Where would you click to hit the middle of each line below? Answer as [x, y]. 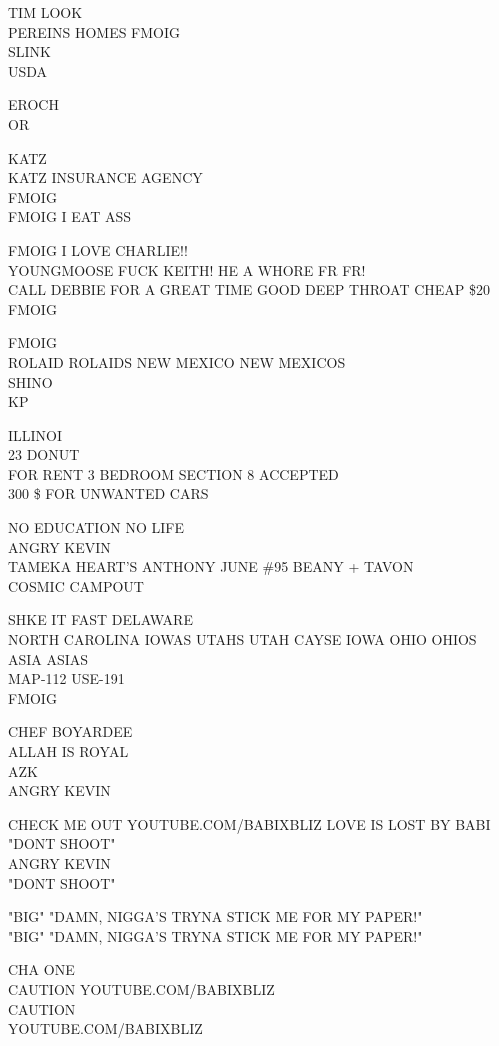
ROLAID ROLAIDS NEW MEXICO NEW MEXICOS [177, 361]
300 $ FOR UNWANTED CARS [108, 493]
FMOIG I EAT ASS [70, 216]
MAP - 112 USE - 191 [66, 678]
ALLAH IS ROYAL [68, 751]
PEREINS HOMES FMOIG [94, 31]
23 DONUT [44, 454]
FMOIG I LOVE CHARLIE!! [98, 249]
